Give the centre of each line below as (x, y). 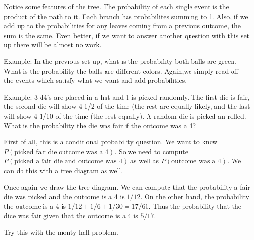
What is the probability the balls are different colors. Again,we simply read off (121, 70)
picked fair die (36, 152)
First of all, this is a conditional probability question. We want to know (111, 142)
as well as (145, 161)
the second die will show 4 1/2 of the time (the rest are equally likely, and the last (127, 106)
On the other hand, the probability (197, 196)
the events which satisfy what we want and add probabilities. (95, 80)
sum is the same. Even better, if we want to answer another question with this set (127, 35)
